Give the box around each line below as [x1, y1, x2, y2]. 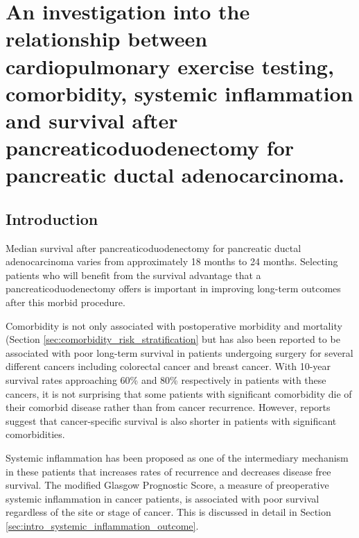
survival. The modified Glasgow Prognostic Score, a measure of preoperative [6, 478, 329, 492]
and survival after [6, 106, 178, 134]
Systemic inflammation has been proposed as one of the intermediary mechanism [6, 451, 349, 465]
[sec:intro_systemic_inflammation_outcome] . [6, 518, 199, 532]
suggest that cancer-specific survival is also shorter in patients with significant [6, 413, 337, 428]
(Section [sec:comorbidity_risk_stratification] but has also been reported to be [6, 332, 340, 346]
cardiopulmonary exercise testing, [6, 51, 334, 80]
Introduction [6, 208, 98, 229]
